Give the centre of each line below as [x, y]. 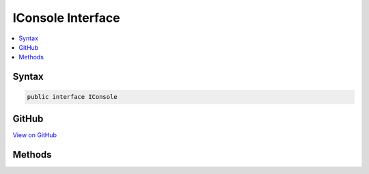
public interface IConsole [72, 97]
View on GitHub [35, 135]
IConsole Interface [66, 18]
